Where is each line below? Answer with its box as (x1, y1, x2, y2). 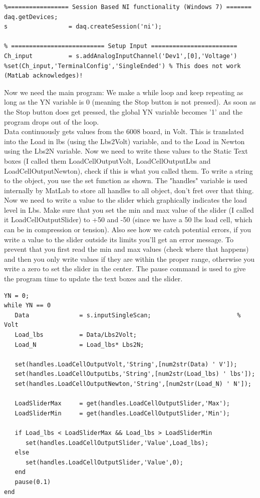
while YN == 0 (4, 302, 51, 309)
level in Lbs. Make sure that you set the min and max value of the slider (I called (4, 204, 254, 215)
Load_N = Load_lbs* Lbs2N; (15, 341, 144, 348)
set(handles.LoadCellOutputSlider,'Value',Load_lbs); (25, 439, 209, 446)
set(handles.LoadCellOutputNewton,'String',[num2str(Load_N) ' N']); (15, 380, 251, 387)
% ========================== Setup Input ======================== (4, 43, 237, 50)
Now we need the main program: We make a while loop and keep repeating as (4, 87, 243, 97)
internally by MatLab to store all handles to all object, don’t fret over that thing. (4, 185, 254, 195)
